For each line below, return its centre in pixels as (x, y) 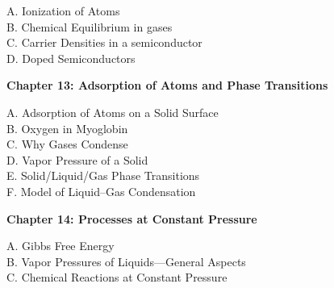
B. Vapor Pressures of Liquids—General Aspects (126, 261)
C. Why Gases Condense (67, 144)
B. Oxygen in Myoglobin (67, 128)
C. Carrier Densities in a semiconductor (104, 42)
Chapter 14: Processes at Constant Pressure (132, 218)
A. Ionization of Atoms (63, 10)
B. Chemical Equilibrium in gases (90, 26)
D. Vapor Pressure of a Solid (77, 159)
